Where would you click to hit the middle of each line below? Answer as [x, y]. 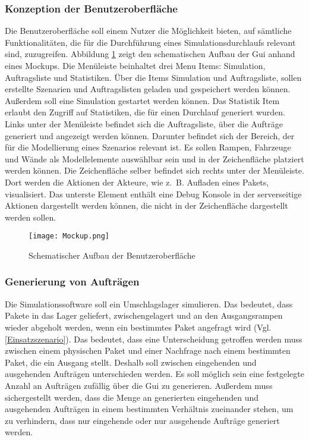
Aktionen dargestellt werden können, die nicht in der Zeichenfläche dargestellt [146, 205]
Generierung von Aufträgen [72, 282]
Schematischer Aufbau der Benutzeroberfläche [112, 255]
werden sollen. [31, 217]
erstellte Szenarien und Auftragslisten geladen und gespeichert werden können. [148, 89]
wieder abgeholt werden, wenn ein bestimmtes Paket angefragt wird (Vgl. [138, 327]
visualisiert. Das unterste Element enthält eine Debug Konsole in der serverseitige [153, 194]
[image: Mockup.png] [69, 236]
